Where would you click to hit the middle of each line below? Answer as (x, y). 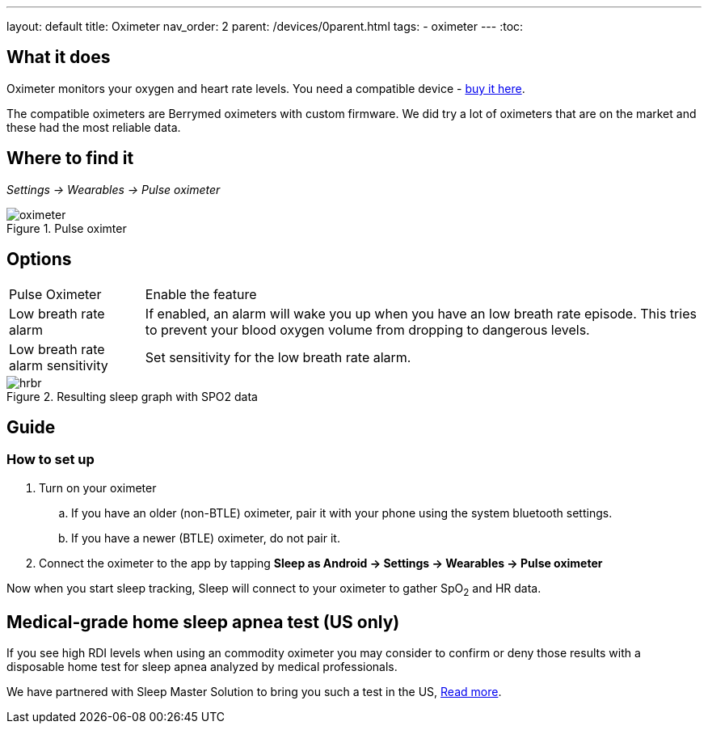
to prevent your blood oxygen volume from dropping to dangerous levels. (367, 329)
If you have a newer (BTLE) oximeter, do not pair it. (206, 538)
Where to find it (70, 158)
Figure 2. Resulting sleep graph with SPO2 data (132, 396)
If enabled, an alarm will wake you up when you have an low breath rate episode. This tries (421, 313)
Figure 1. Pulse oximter (67, 228)
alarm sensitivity (59, 365)
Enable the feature (201, 294)
